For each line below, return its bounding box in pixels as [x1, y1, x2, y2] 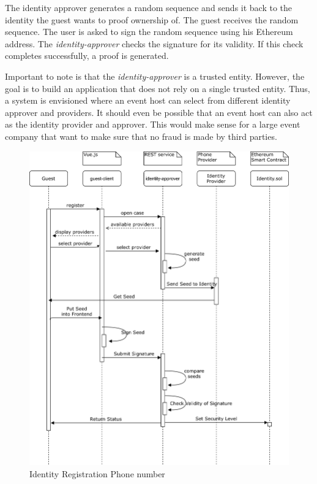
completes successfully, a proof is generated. [5, 49, 169, 62]
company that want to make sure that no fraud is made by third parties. [5, 129, 277, 142]
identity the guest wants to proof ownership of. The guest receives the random [5, 13, 299, 26]
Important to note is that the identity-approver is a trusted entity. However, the [5, 69, 305, 82]
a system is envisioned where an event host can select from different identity [5, 94, 291, 107]
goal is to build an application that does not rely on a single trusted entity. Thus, [5, 82, 310, 94]
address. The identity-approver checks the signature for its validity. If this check [5, 37, 304, 50]
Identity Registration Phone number [29, 467, 165, 480]
